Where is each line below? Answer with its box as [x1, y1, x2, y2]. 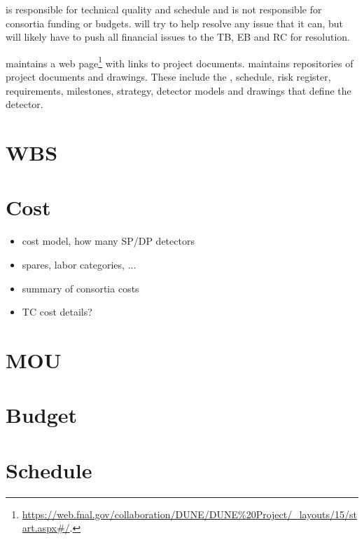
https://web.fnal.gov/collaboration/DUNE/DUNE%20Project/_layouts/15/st [22, 506, 357, 521]
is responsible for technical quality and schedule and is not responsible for [6, 2, 322, 16]
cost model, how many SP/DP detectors [22, 234, 195, 248]
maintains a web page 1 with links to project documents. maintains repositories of [6, 53, 353, 70]
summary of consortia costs [22, 281, 139, 295]
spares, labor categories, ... [22, 257, 136, 271]
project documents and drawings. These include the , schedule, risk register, [6, 69, 331, 84]
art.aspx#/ [22, 520, 70, 535]
